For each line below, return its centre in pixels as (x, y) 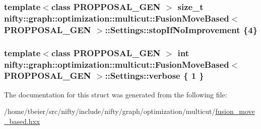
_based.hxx (22, 121)
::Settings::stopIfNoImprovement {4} (181, 29)
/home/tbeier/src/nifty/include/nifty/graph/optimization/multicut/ (110, 111)
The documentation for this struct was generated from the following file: (116, 94)
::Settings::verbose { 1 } (154, 76)
